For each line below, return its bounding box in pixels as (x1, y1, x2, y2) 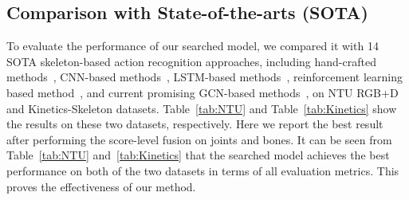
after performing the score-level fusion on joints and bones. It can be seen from (6, 131, 392, 147)
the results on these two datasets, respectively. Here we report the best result (6, 116, 383, 132)
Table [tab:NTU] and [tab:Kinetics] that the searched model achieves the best (6, 147, 390, 163)
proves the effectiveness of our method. (6, 178, 196, 194)
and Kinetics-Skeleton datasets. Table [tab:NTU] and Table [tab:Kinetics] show (6, 100, 397, 116)
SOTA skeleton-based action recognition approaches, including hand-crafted (6, 53, 376, 69)
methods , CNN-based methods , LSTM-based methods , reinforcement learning (6, 69, 403, 85)
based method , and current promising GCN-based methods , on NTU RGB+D (6, 84, 399, 100)
